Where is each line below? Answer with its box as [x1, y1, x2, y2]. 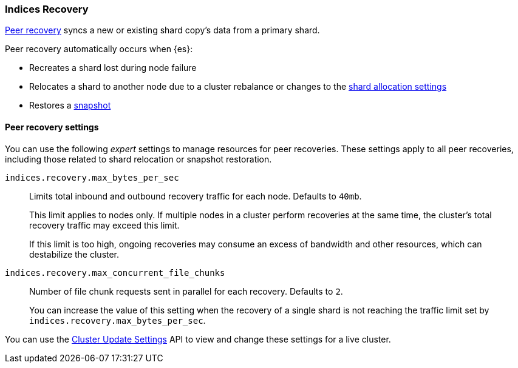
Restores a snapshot [29, 100, 111, 111]
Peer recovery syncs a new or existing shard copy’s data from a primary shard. [5, 25, 320, 36]
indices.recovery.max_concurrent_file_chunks [5, 267, 225, 278]
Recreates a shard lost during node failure [29, 62, 197, 73]
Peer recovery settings [5, 121, 99, 132]
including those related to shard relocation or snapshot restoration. [5, 153, 272, 164]
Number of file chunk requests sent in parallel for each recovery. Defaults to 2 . [29, 286, 343, 296]
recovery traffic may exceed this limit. [29, 219, 180, 230]
